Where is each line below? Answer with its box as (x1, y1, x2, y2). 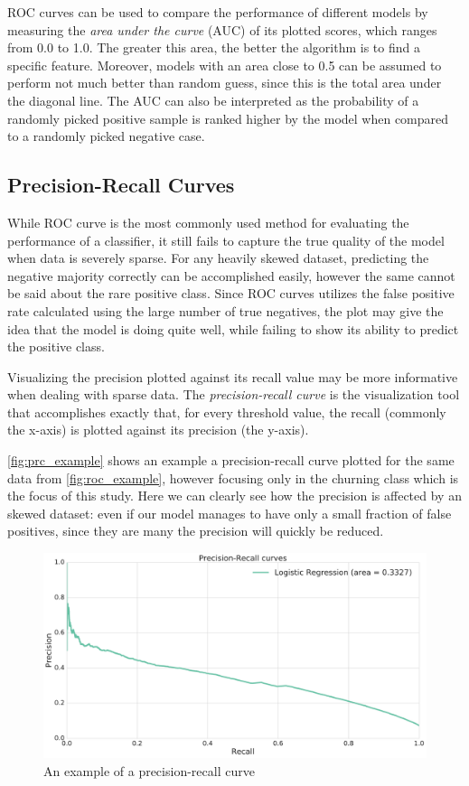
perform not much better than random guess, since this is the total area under (7, 73, 442, 92)
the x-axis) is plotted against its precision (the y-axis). (7, 420, 309, 439)
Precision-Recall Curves (7, 171, 235, 199)
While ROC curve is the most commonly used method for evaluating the (7, 212, 409, 231)
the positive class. (7, 337, 105, 356)
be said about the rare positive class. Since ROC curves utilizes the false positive (7, 284, 455, 303)
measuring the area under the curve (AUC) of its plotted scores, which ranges (7, 20, 437, 39)
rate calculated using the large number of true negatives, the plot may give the (7, 301, 444, 320)
